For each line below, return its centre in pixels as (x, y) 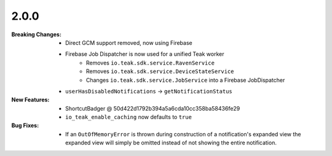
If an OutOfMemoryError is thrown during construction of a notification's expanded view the (183, 134)
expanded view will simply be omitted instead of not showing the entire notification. (171, 143)
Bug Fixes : (25, 125)
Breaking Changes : (36, 34)
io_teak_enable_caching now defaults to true (128, 117)
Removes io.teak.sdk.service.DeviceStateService (160, 71)
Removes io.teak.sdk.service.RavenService (151, 63)
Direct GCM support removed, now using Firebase (129, 42)
